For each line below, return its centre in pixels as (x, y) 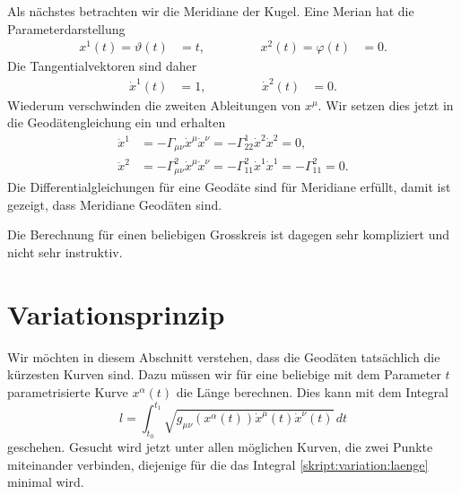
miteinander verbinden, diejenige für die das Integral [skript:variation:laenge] (218, 464)
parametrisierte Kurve (68, 391)
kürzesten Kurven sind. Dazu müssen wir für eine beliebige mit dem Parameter (224, 374)
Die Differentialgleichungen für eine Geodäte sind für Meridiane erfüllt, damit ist (229, 187)
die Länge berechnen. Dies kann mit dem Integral (312, 391)
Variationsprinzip (116, 313)
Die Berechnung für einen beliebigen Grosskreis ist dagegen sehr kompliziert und (229, 234)
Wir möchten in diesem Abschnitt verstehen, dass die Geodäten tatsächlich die (224, 356)
